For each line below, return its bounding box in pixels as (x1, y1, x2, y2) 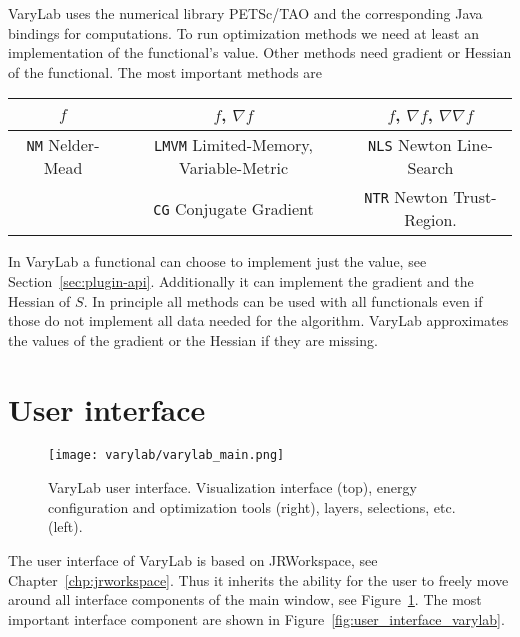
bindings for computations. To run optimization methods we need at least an (8, 22, 479, 43)
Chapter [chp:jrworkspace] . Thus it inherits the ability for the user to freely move (8, 569, 509, 590)
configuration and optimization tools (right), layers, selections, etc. (48, 496, 456, 517)
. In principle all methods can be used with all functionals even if (83, 290, 483, 311)
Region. (404, 208, 457, 232)
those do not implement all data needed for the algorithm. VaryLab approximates (8, 310, 509, 331)
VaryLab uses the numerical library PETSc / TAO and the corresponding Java (8, 3, 483, 23)
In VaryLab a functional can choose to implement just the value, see (8, 251, 427, 272)
